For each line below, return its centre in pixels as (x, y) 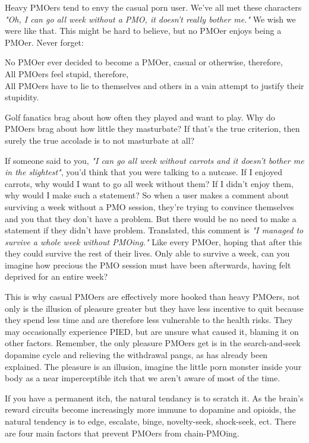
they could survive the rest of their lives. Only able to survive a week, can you (147, 253)
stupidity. (22, 97)
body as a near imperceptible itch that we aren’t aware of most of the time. (143, 378)
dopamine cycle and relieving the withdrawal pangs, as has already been (136, 355)
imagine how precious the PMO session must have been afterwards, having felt (148, 265)
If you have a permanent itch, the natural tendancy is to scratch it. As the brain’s (154, 398)
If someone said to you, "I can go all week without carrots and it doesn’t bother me (154, 160)
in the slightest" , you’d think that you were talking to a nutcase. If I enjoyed (144, 172)
